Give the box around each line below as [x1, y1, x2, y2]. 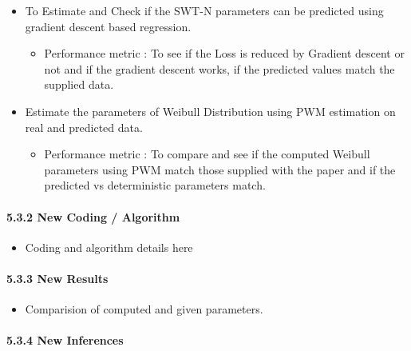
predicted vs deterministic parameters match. [44, 177, 266, 193]
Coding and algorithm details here [25, 238, 193, 255]
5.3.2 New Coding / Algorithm [6, 208, 180, 225]
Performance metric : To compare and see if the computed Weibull [44, 146, 370, 162]
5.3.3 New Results [6, 269, 109, 286]
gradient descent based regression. [25, 18, 192, 34]
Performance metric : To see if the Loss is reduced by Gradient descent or [44, 45, 405, 62]
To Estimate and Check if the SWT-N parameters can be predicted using [25, 2, 384, 18]
